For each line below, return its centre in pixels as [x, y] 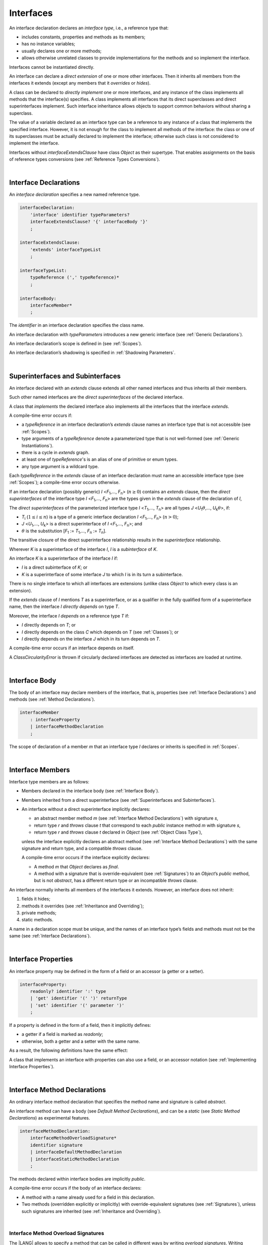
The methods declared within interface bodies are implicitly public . [77, 1179]
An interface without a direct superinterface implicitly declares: [86, 809]
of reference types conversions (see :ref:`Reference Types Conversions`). [85, 159]
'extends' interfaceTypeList [66, 249]
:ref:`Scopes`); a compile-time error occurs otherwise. [65, 483]
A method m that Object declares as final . [76, 867]
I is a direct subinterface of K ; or [55, 567]
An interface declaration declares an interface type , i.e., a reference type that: [89, 28]
